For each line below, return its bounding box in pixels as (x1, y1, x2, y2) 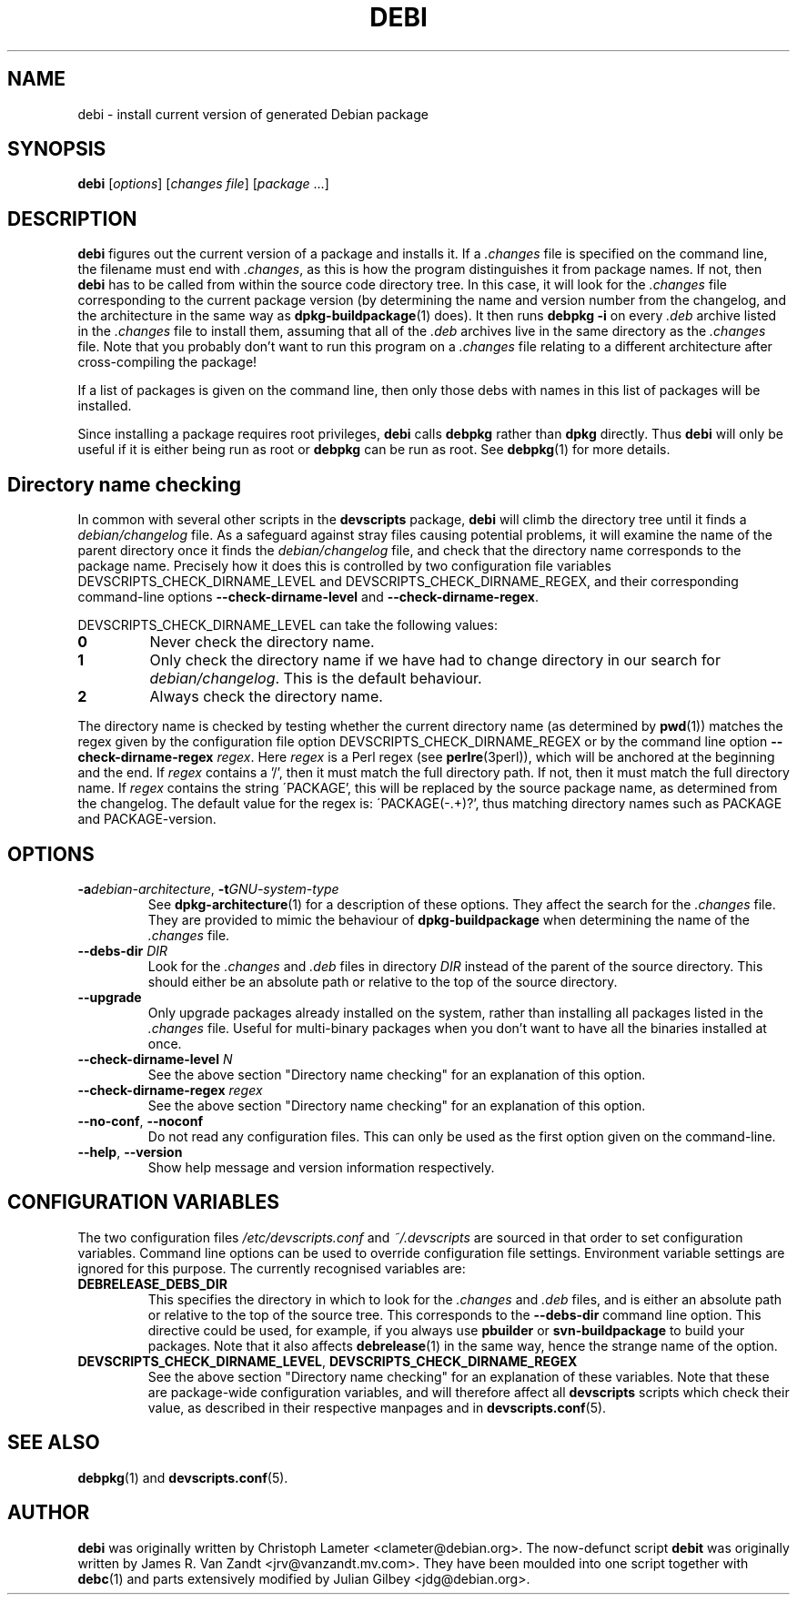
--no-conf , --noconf (77, 1112, 203, 1129)
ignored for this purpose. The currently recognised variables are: (77, 1260, 466, 1276)
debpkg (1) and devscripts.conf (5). (77, 1469, 288, 1485)
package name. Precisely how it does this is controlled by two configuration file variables (77, 558, 611, 574)
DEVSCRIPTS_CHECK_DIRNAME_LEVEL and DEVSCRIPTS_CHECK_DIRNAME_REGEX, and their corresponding (77, 573, 739, 590)
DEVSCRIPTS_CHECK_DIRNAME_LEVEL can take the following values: (77, 617, 498, 634)
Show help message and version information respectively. (147, 1159, 495, 1175)
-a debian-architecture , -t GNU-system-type (77, 880, 339, 897)
